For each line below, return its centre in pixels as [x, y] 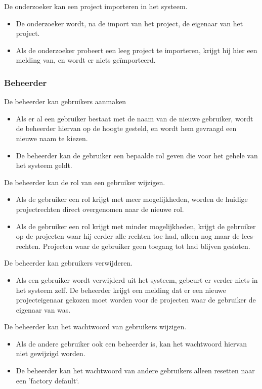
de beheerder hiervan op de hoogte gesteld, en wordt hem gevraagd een [126, 128]
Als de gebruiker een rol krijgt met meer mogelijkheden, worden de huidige [132, 199]
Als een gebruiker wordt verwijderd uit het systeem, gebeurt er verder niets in [137, 279]
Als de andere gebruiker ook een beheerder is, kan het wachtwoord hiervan [131, 343]
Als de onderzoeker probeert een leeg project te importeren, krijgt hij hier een [137, 50]
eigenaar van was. [43, 309]
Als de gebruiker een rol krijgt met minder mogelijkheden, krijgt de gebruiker [136, 226]
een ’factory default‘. [48, 380]
